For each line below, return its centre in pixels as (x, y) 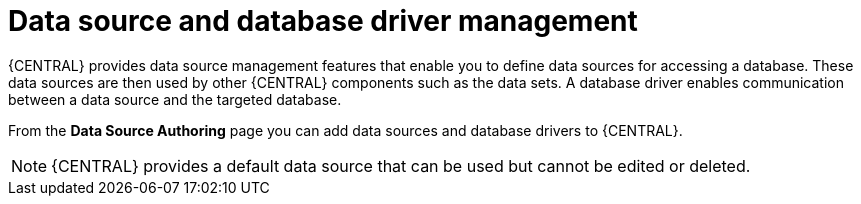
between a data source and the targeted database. (175, 99)
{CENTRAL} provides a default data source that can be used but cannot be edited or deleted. (401, 165)
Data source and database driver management (323, 21)
